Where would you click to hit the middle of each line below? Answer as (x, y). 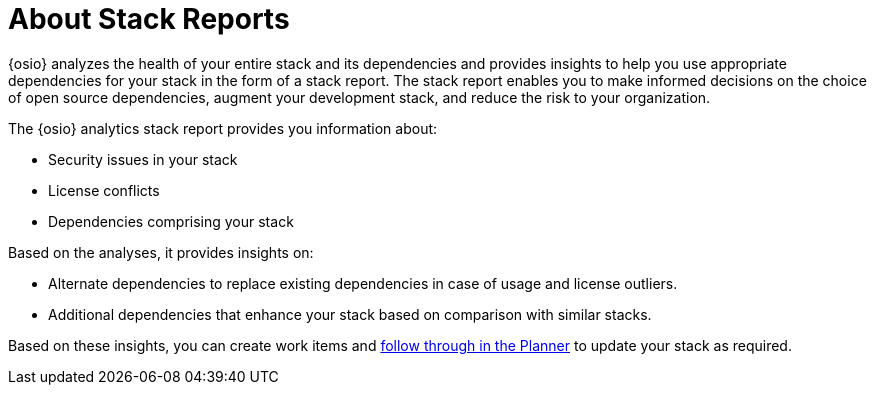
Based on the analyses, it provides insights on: (161, 252)
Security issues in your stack (143, 159)
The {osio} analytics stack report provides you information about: (223, 128)
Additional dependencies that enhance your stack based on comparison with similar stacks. (350, 314)
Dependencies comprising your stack (171, 221)
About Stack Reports (149, 19)
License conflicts (104, 190)
